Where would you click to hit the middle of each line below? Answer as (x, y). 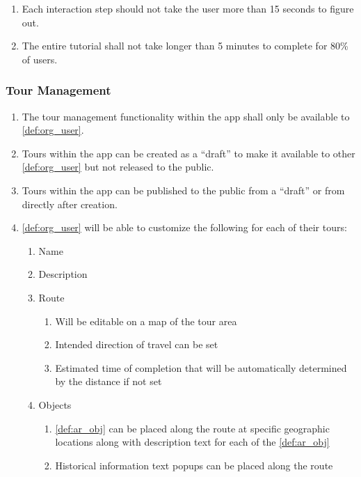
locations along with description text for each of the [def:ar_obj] (192, 442)
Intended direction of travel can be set (137, 344)
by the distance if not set (109, 381)
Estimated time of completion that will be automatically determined (201, 367)
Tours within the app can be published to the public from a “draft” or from (183, 190)
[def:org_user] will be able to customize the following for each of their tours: (184, 227)
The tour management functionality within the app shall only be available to (186, 116)
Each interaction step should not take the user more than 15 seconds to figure (188, 8)
